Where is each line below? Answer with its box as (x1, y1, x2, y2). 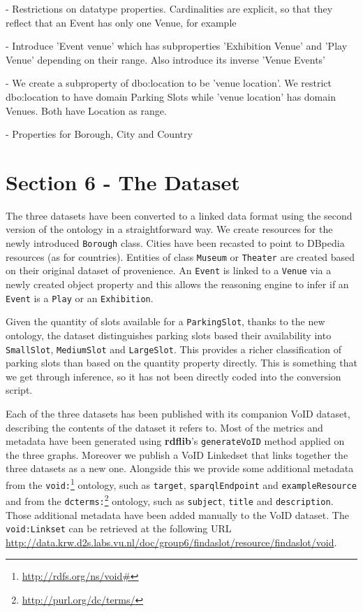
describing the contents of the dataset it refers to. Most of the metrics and (6, 420, 323, 434)
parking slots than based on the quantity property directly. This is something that (6, 355, 357, 370)
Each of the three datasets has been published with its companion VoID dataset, (6, 406, 350, 420)
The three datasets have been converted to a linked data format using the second (6, 208, 353, 222)
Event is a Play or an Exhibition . (6, 290, 154, 305)
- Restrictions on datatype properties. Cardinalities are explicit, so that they (6, 1, 333, 15)
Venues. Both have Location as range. (6, 103, 167, 118)
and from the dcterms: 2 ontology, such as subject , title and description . (6, 492, 334, 508)
